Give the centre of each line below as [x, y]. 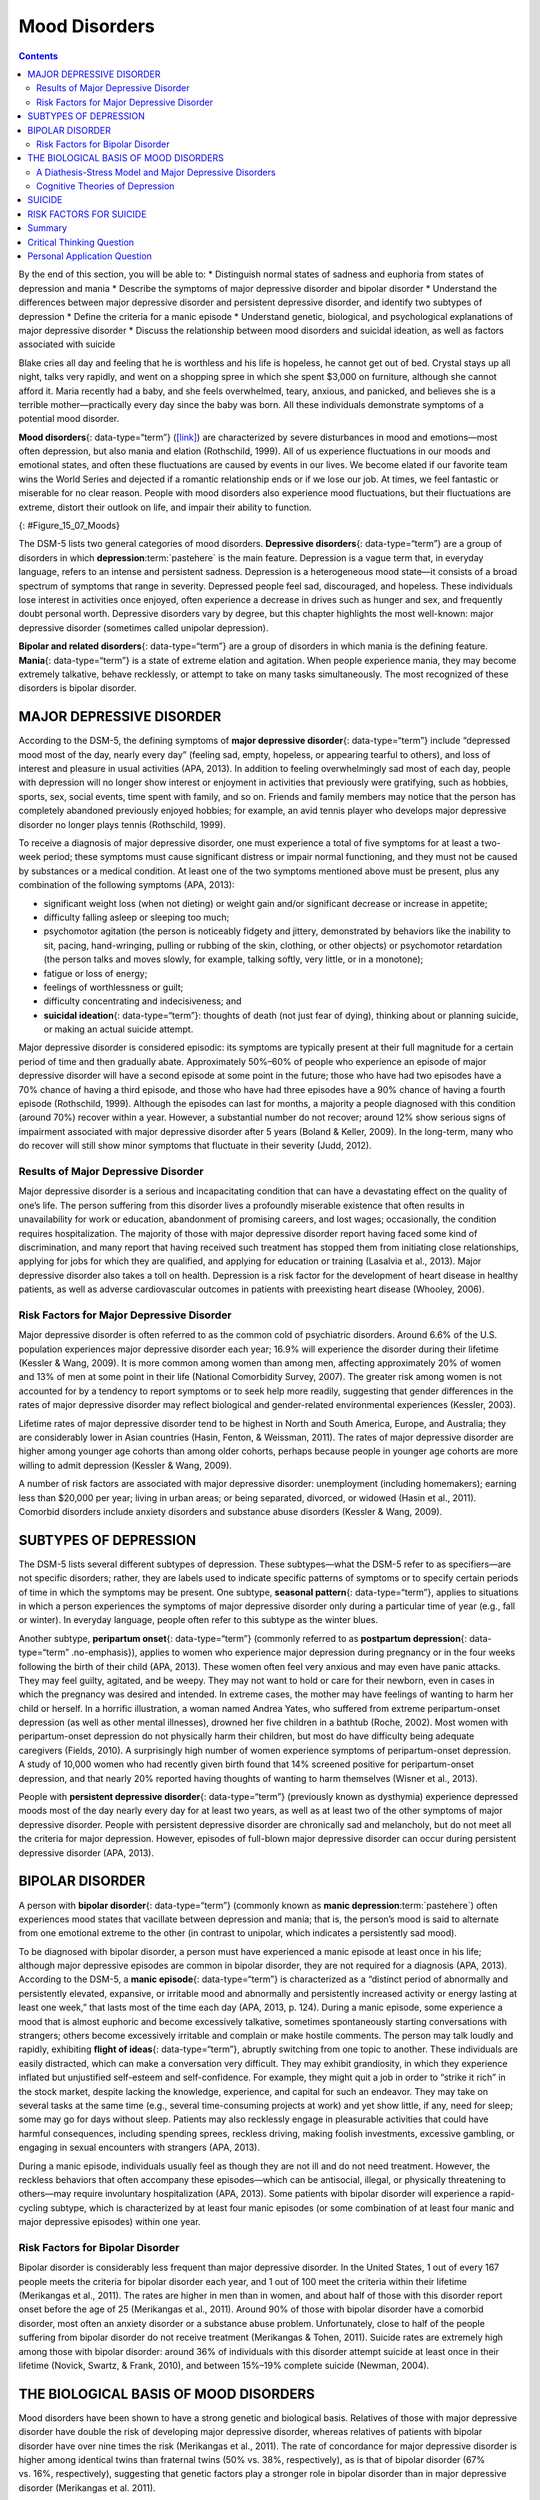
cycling [33, 2207]
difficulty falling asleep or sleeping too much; [136, 917]
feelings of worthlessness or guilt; [113, 987]
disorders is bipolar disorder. [77, 688]
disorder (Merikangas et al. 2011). [87, 2487]
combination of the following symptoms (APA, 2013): [126, 885]
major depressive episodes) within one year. [109, 2222]
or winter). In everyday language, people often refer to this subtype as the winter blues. [198, 1620]
